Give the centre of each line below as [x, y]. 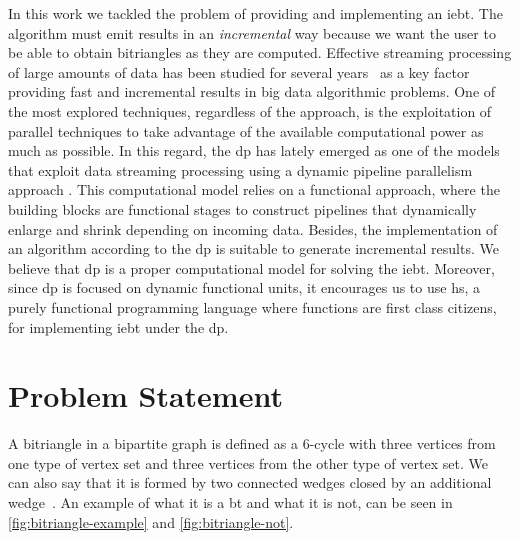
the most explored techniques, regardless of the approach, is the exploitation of [250, 110]
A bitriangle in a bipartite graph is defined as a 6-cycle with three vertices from [252, 443]
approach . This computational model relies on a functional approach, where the [254, 189]
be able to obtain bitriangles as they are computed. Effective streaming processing [260, 52]
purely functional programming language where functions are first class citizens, [252, 306]
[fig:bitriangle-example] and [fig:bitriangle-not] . [151, 521]
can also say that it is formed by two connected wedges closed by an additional [250, 482]
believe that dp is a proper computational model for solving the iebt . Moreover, [251, 267]
